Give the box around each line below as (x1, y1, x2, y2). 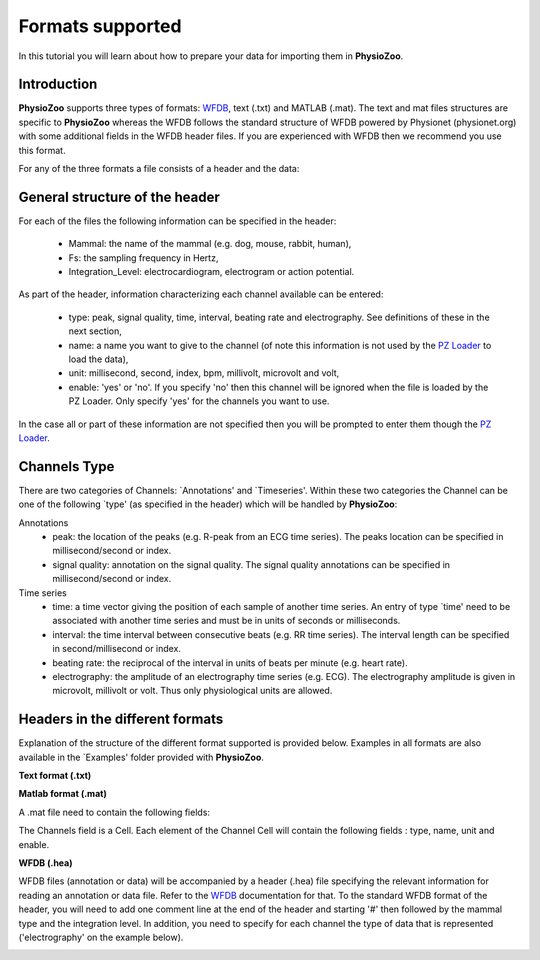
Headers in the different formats (18, 711, 224, 728)
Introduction (18, 76, 98, 93)
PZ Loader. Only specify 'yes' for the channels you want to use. (68, 395, 330, 407)
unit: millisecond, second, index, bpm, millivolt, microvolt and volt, (68, 367, 340, 379)
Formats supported (18, 15, 182, 37)
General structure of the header (18, 188, 220, 205)
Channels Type (18, 458, 115, 475)
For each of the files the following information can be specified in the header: (18, 215, 337, 227)
